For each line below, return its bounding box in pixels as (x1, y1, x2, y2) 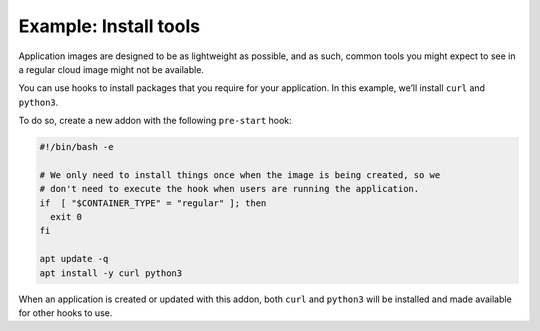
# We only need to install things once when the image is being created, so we (39, 169, 441, 180)
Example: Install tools (18, 15, 200, 37)
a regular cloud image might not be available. (18, 63, 205, 75)
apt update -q (39, 253, 109, 265)
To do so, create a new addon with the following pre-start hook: (18, 115, 292, 127)
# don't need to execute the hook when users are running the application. (39, 183, 420, 195)
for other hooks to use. (18, 306, 113, 319)
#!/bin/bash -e (39, 141, 114, 153)
